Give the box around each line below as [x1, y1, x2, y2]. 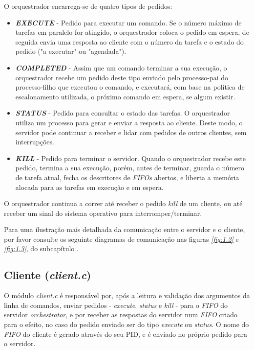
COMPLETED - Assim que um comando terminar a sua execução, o [15, 62, 227, 72]
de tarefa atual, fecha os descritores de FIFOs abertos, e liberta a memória [15, 172, 239, 182]
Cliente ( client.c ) [4, 267, 91, 282]
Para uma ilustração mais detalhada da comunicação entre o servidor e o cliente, [4, 224, 245, 234]
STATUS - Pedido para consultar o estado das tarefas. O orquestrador [15, 108, 230, 118]
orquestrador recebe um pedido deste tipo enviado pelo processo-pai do [15, 72, 229, 82]
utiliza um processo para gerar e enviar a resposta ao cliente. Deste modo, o [15, 117, 243, 127]
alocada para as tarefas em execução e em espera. [15, 182, 164, 192]
